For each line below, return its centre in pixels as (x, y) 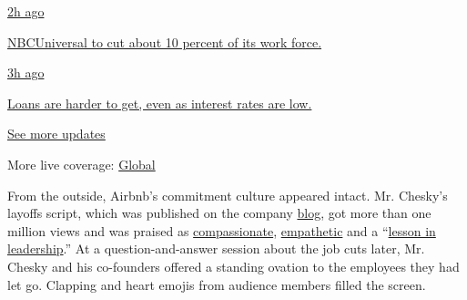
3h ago (26, 72)
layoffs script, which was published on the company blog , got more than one (219, 213)
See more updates (56, 134)
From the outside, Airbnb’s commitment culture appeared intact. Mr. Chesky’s (228, 195)
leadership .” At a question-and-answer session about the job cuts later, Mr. (216, 248)
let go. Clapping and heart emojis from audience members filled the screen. (217, 284)
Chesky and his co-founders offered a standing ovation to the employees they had (233, 266)
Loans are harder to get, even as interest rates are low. (160, 103)
